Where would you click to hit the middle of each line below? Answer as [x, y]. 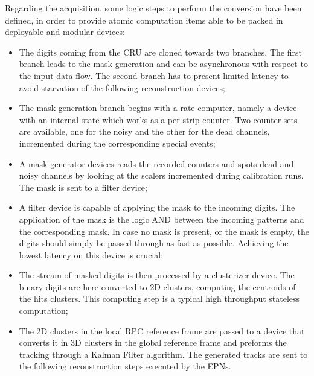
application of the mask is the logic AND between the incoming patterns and [162, 219]
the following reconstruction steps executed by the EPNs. [125, 366]
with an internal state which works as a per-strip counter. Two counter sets [158, 119]
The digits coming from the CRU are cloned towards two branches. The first [160, 52]
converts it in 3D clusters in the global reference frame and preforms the [153, 343]
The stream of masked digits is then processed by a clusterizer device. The [157, 275]
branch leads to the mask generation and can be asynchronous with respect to [163, 64]
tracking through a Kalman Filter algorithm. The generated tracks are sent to [163, 354]
